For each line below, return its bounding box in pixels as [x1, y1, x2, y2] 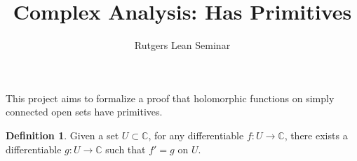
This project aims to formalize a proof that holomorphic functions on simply [6, 90, 335, 105]
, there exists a [284, 127, 348, 142]
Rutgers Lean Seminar [134, 38, 231, 52]
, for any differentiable [148, 127, 244, 142]
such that [105, 141, 146, 156]
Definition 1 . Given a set [6, 127, 119, 142]
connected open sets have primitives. [6, 104, 163, 119]
